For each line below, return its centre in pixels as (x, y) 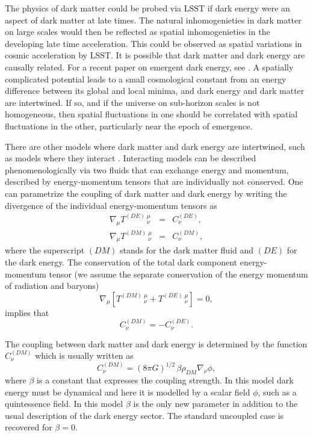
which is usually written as (84, 355)
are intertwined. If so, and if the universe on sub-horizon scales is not (132, 102)
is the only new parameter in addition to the (215, 404)
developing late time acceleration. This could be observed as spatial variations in (153, 43)
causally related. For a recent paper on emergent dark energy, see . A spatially (149, 67)
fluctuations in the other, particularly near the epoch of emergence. (129, 126)
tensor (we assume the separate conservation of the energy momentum (178, 274)
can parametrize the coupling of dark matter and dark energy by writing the (146, 193)
